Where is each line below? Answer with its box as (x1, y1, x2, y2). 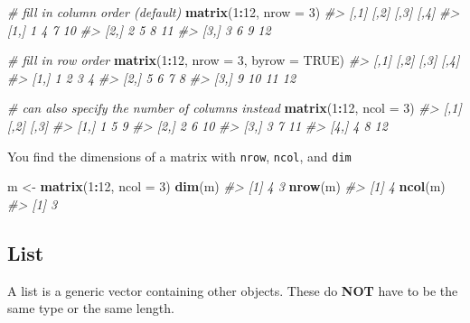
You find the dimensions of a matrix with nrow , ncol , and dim (7, 146, 352, 165)
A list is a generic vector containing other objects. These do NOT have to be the (7, 281, 458, 300)
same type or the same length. (7, 299, 174, 318)
